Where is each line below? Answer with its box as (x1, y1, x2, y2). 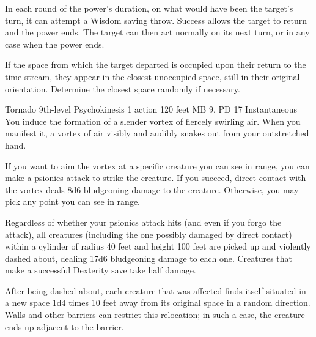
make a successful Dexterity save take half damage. (5, 264, 196, 276)
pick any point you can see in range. (5, 195, 141, 208)
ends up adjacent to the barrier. (5, 320, 124, 333)
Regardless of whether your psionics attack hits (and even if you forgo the (5, 215, 282, 228)
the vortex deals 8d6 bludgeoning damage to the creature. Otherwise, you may (5, 183, 299, 196)
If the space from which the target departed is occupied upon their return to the (5, 58, 306, 71)
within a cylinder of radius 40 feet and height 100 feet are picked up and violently (5, 240, 311, 253)
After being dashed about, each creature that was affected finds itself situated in (5, 284, 306, 297)
